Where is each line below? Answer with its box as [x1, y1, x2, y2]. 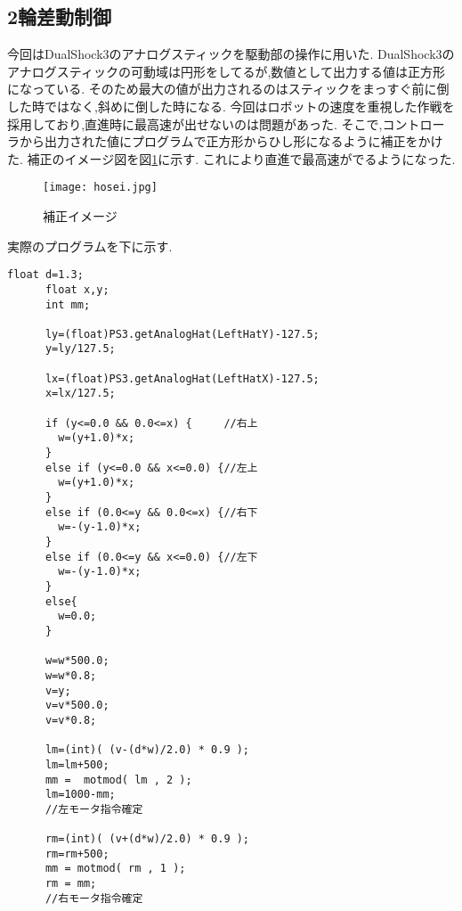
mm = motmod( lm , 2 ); [45, 773, 192, 786]
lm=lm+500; [45, 758, 109, 771]
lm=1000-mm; [45, 788, 116, 801]
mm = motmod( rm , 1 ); [45, 862, 186, 875]
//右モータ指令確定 [45, 891, 143, 905]
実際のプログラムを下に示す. [7, 236, 173, 255]
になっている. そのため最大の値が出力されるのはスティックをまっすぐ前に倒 [7, 79, 450, 98]
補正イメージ [43, 207, 118, 226]
